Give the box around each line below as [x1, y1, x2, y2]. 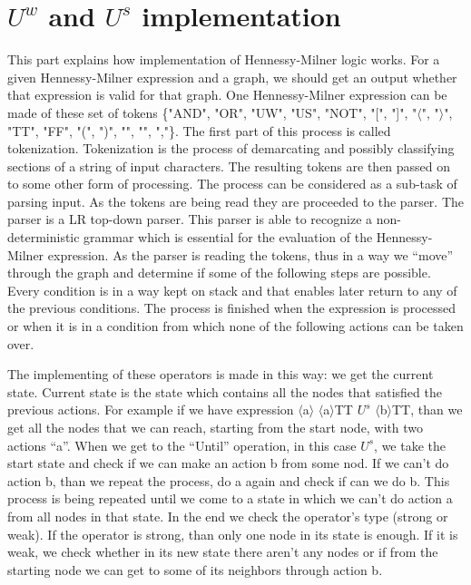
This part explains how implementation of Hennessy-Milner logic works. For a [7, 50, 440, 69]
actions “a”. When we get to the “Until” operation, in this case [7, 435, 357, 454]
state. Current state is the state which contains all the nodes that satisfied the [7, 382, 442, 401]
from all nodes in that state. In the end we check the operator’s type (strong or [7, 506, 448, 525]
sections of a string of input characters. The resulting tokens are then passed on [7, 156, 451, 175]
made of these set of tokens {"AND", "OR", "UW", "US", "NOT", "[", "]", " [7, 102, 417, 122]
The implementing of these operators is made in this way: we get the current [7, 365, 434, 384]
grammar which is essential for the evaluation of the [83, 228, 373, 247]
